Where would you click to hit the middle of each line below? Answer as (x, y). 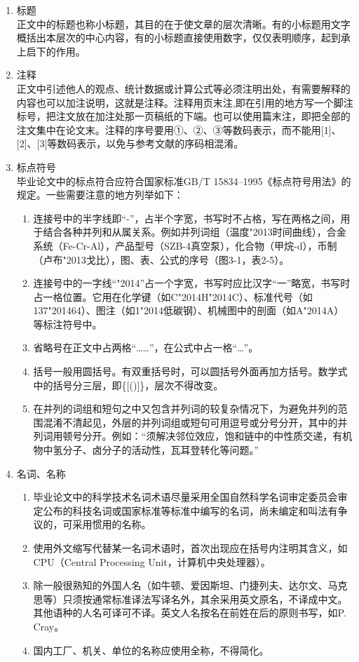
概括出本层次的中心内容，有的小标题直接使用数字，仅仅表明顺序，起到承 (183, 38)
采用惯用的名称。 (112, 524)
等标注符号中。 (68, 324)
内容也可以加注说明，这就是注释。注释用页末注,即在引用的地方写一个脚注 (185, 102)
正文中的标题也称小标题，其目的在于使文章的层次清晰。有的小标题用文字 (183, 23)
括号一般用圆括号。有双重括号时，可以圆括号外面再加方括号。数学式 (190, 371)
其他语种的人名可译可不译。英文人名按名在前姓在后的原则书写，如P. (190, 613)
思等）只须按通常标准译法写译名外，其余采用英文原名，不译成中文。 (190, 599)
